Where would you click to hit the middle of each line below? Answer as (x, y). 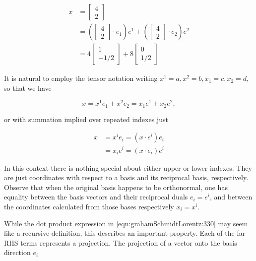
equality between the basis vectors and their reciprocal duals (96, 197)
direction (17, 252)
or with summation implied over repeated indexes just (86, 119)
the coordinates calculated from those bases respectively (89, 206)
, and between (231, 197)
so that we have (28, 88)
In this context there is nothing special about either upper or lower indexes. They (128, 167)
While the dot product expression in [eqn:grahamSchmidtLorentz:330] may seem (126, 223)
